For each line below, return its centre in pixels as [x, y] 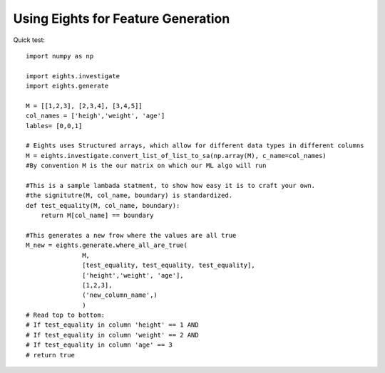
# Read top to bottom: [66, 315]
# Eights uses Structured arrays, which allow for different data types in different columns [195, 146]
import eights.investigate [73, 76]
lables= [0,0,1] [54, 126]
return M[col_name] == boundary [97, 216]
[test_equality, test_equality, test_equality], [169, 266]
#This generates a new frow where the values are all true [131, 235]
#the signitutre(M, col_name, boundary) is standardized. [129, 195]
